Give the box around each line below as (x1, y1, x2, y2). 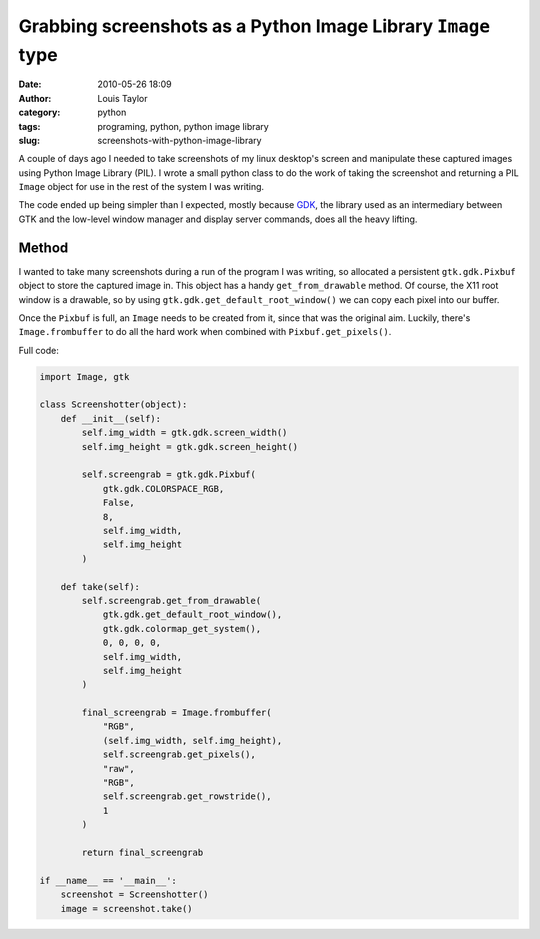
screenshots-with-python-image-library (97, 134, 262, 146)
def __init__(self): (60, 413, 162, 424)
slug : (18, 134, 40, 146)
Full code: (18, 344, 59, 356)
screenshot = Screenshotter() (60, 889, 209, 900)
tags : (18, 120, 41, 132)
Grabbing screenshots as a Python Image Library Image (18, 15, 490, 37)
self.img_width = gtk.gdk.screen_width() (81, 427, 288, 439)
